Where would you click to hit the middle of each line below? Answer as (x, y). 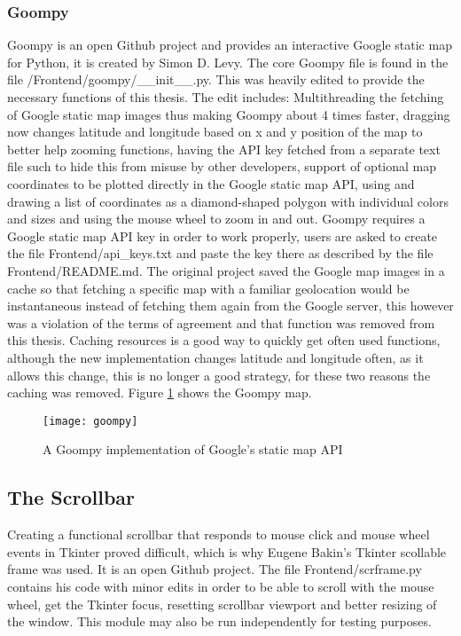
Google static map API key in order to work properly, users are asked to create (223, 236)
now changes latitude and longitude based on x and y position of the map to (215, 132)
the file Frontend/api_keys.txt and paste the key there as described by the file (220, 253)
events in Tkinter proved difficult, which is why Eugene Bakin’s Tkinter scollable (227, 551)
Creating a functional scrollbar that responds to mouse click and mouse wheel (219, 534)
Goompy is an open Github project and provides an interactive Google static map (230, 45)
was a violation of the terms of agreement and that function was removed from (221, 322)
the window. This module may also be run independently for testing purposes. (219, 621)
